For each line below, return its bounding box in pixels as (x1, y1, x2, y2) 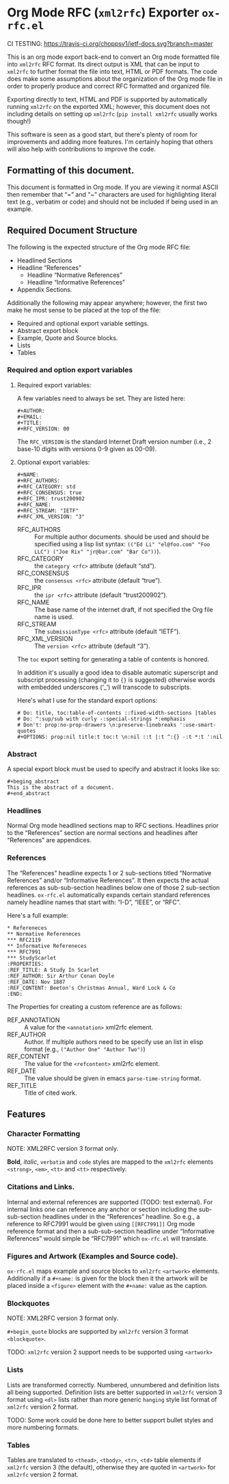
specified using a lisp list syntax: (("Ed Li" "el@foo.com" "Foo (33, 539, 211, 548)
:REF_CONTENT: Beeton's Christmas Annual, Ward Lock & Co (7, 984, 176, 991)
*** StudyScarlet (7, 954, 57, 961)
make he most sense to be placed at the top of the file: (7, 306, 161, 314)
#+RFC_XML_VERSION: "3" (16, 513, 85, 520)
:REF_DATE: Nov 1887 (7, 978, 66, 985)
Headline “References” (16, 263, 82, 271)
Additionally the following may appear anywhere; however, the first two (7, 298, 207, 306)
